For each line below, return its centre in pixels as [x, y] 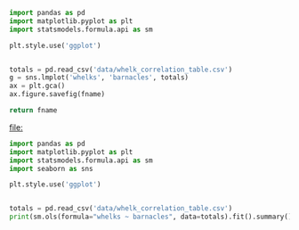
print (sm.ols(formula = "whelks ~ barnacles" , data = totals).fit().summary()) [153, 217]
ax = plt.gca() [37, 86]
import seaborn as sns [51, 168]
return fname [33, 111]
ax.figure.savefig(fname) [57, 94]
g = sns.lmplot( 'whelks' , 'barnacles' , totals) [99, 78]
